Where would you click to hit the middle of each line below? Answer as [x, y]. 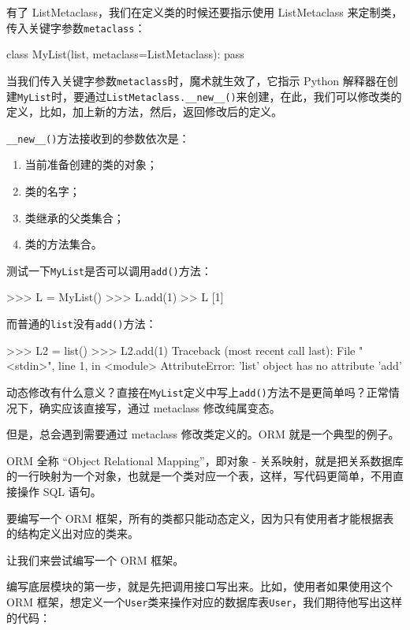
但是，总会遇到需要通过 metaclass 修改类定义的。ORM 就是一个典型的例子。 [203, 434]
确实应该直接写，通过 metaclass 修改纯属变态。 [160, 407]
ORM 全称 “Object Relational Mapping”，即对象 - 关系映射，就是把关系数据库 [205, 460]
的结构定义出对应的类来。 [73, 533]
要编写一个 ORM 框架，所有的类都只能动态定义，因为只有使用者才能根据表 [200, 518]
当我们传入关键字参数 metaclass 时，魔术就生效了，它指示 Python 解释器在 [197, 80]
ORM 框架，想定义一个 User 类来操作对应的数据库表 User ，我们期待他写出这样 [204, 601]
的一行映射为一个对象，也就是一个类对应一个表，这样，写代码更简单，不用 [199, 476]
